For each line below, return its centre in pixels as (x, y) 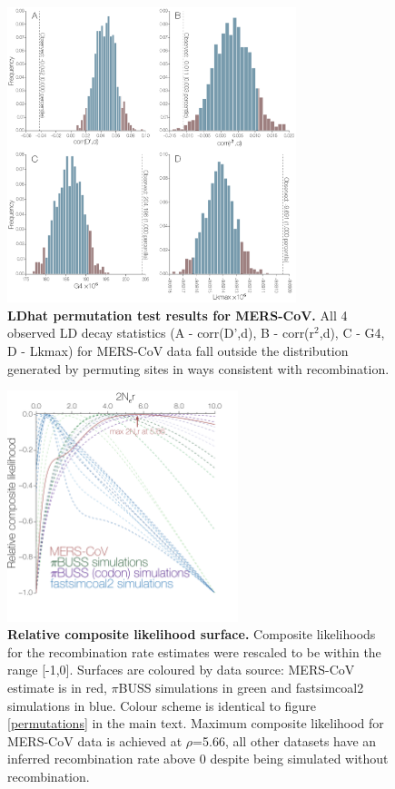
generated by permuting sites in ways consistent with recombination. (198, 368)
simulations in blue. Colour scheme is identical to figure (162, 705)
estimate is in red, (57, 688)
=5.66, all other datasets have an (285, 740)
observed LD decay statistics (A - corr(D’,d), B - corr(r (161, 333)
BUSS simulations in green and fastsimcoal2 (241, 688)
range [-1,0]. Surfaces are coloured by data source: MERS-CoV (181, 670)
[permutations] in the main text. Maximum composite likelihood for (196, 723)
